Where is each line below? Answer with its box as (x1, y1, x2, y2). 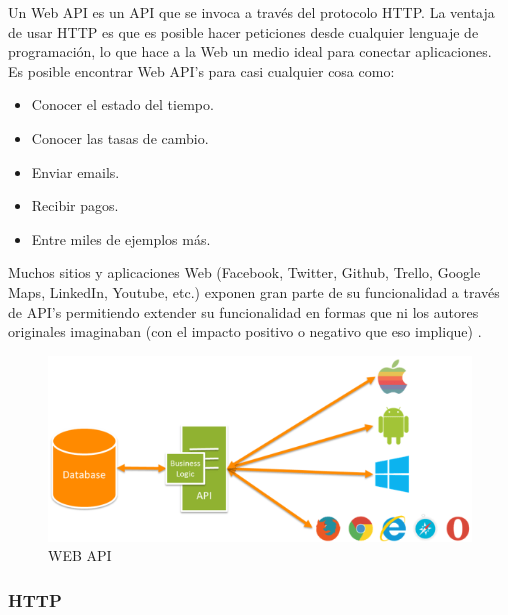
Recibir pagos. (31, 195, 119, 216)
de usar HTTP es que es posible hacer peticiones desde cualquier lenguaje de (8, 21, 479, 42)
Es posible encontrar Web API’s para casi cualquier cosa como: (8, 60, 395, 81)
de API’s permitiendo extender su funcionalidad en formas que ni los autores (8, 301, 479, 322)
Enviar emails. (31, 161, 120, 182)
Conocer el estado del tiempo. (31, 94, 214, 115)
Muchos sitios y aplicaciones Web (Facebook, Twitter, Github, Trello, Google (8, 262, 481, 283)
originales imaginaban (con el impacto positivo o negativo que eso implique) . (8, 321, 482, 342)
